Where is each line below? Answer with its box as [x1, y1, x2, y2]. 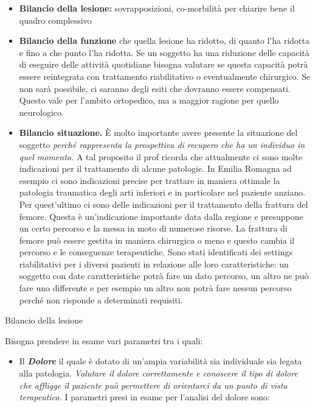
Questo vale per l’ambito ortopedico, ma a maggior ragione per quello [19, 94, 279, 107]
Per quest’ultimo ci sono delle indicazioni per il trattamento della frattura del [19, 197, 308, 210]
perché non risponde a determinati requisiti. [19, 293, 183, 306]
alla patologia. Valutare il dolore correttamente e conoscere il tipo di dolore [19, 367, 298, 380]
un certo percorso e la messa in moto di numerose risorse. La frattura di [19, 222, 288, 235]
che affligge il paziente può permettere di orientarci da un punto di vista [19, 378, 288, 391]
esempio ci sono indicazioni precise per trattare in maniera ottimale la [19, 174, 280, 186]
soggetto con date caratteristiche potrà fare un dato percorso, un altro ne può [19, 269, 309, 282]
